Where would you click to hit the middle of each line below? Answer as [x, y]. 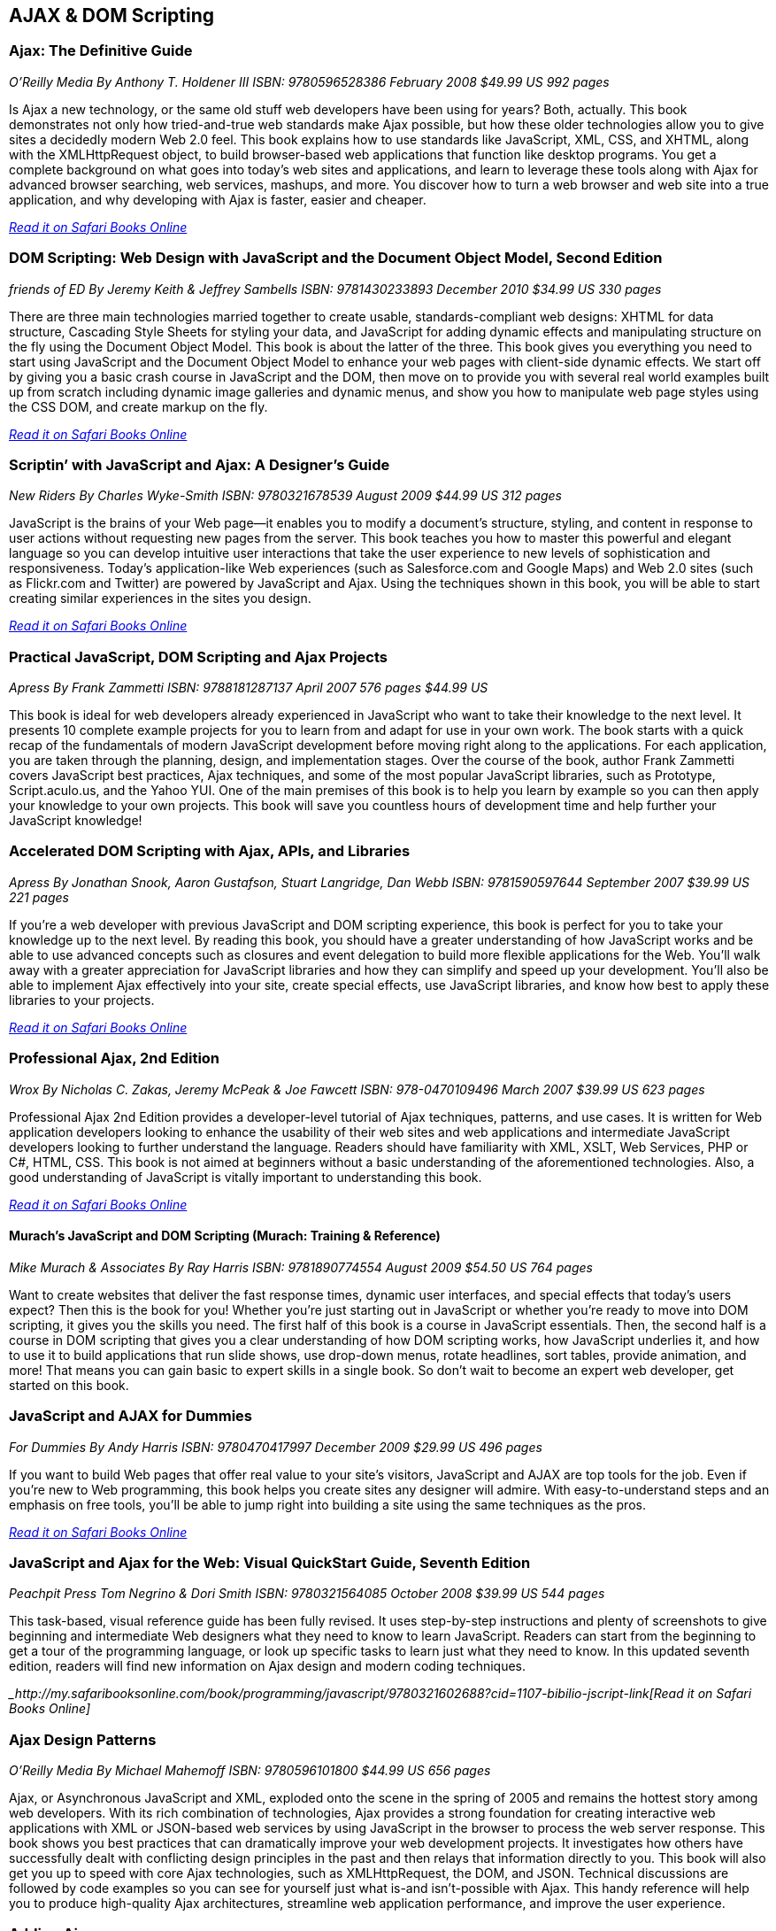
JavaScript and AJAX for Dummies [131, 1416]
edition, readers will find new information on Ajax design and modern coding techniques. [268, 1666]
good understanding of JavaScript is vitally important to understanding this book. [246, 1177]
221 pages [39, 897]
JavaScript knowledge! [76, 821]
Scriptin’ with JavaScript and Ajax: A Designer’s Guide [200, 464]
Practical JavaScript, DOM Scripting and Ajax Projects [199, 657]
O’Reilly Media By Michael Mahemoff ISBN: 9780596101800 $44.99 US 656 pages [250, 1771]
